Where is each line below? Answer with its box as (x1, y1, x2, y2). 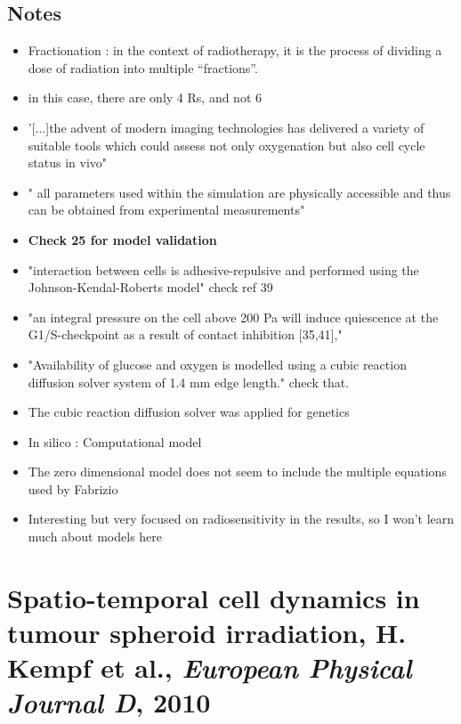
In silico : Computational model (28, 432, 202, 451)
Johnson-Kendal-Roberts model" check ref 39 (28, 278, 273, 297)
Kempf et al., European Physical (7, 649, 412, 687)
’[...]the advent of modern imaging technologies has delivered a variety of (28, 118, 425, 136)
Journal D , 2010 (7, 684, 211, 721)
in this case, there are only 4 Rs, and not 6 (28, 88, 263, 107)
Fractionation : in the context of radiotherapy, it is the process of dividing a (28, 41, 442, 60)
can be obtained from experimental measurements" (28, 200, 305, 219)
